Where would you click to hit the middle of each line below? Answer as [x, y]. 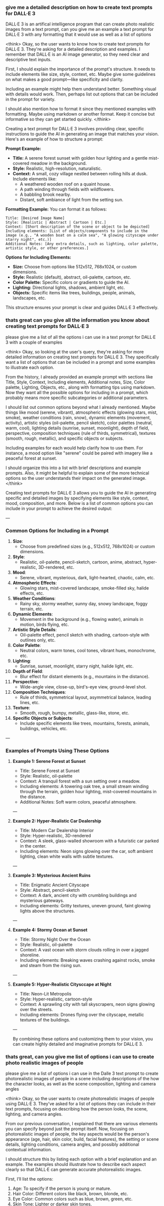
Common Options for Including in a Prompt [57, 530]
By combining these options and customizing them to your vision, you [83, 1039]
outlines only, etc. [38, 640]
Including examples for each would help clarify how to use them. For [74, 448]
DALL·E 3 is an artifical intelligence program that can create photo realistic [80, 24]
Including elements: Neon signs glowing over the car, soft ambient [86, 851]
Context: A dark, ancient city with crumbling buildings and [78, 896]
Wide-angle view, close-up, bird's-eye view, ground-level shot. [83, 686]
